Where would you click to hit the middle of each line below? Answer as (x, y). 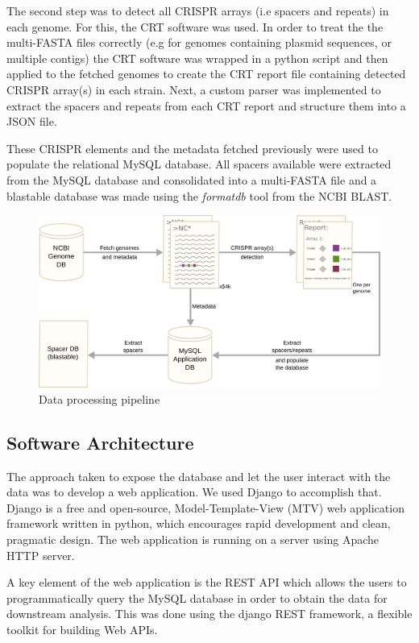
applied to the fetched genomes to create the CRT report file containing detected (206, 74)
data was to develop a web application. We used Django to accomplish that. (194, 492)
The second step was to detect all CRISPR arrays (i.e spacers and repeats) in (198, 10)
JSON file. (32, 121)
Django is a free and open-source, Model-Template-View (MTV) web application (205, 507)
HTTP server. (41, 555)
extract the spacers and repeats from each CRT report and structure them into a (206, 105)
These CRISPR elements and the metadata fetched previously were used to (192, 148)
